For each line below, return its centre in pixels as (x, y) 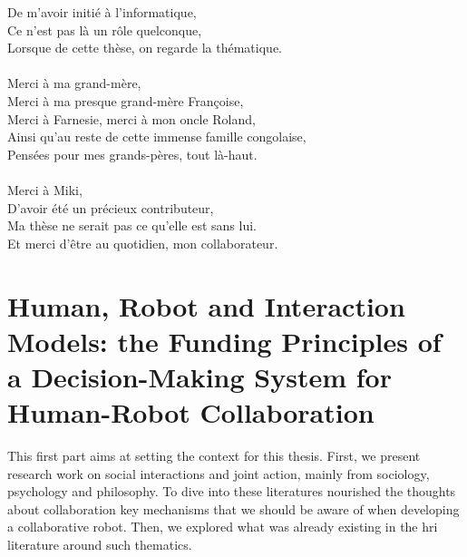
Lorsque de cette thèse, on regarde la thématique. (145, 48)
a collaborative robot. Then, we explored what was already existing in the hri (223, 527)
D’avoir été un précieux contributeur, (111, 207)
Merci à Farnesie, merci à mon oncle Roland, (131, 118)
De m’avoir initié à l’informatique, (102, 12)
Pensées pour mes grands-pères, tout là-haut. (132, 154)
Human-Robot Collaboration (191, 412)
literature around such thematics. (100, 544)
